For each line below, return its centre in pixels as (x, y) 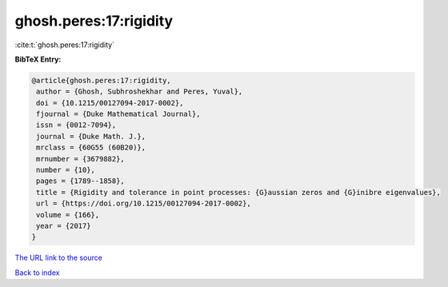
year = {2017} (64, 226)
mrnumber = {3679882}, (81, 159)
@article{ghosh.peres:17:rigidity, (101, 80)
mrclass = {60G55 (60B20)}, (91, 147)
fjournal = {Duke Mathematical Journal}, (118, 114)
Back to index (37, 273)
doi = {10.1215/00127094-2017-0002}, (110, 103)
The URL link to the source (59, 258)
